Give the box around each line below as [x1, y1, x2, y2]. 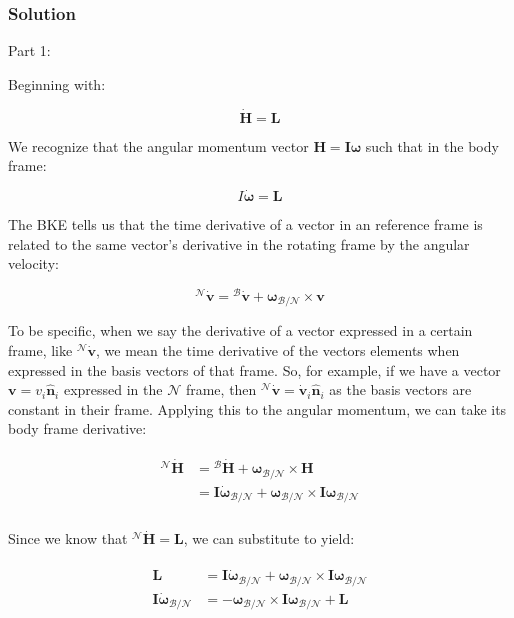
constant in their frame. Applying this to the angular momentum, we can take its [8, 398, 507, 419]
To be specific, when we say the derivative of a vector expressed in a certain [8, 320, 473, 341]
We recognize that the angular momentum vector [8, 135, 309, 156]
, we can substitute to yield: [183, 528, 355, 549]
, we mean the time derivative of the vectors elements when [96, 339, 460, 360]
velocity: [8, 253, 59, 274]
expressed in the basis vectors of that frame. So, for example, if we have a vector [8, 359, 501, 380]
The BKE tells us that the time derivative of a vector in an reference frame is [8, 214, 483, 235]
